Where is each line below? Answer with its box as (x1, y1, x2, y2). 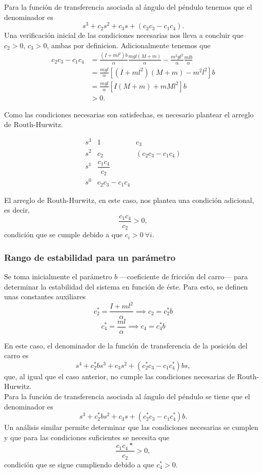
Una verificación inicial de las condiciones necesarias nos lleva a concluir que (4, 30, 244, 40)
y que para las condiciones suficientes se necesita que (4, 431, 170, 442)
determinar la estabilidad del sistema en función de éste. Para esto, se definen (4, 281, 248, 292)
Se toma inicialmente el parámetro (4, 271, 112, 282)
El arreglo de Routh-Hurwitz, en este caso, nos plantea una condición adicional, (4, 194, 254, 205)
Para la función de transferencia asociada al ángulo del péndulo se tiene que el (4, 390, 250, 401)
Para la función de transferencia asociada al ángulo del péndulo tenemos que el (4, 2, 252, 12)
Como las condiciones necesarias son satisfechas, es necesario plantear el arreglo (4, 109, 254, 119)
